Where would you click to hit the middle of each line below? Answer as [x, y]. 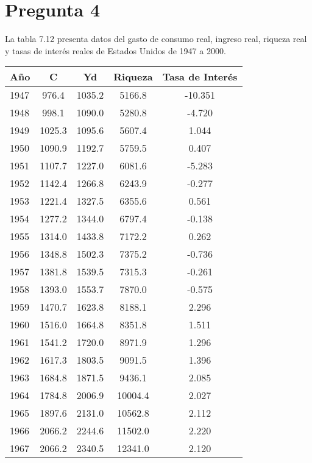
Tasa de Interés [200, 77]
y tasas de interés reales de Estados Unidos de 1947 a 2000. [115, 50]
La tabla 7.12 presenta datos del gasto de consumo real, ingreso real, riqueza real [156, 39]
